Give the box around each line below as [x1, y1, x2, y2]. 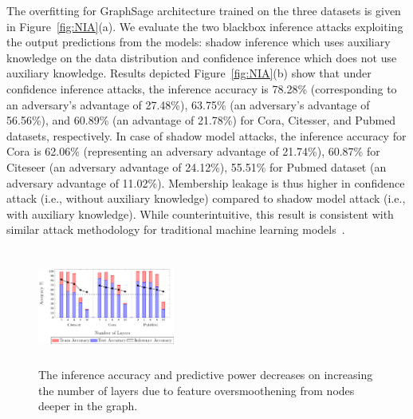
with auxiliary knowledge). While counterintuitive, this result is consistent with [6, 205, 394, 222]
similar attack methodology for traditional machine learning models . [6, 221, 345, 238]
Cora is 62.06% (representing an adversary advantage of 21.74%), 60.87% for [6, 143, 380, 160]
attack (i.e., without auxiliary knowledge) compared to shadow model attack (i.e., [6, 190, 406, 207]
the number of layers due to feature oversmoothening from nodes [38, 381, 355, 398]
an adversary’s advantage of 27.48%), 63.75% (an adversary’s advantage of [6, 96, 370, 113]
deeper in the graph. [38, 397, 138, 414]
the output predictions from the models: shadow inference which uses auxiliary [6, 34, 391, 50]
